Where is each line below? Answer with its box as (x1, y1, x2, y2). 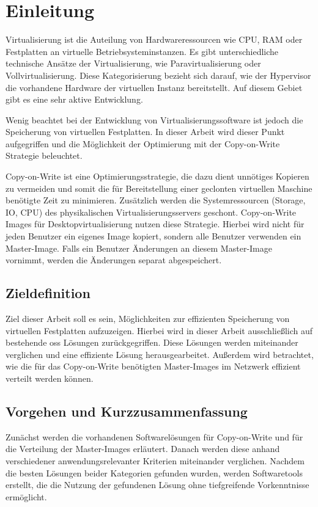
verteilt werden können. (6, 371, 94, 384)
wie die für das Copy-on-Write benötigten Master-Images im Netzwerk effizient (6, 360, 301, 373)
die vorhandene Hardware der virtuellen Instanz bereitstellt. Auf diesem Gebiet (6, 81, 303, 93)
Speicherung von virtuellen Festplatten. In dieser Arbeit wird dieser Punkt (6, 125, 285, 138)
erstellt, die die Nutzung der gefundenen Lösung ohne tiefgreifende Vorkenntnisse (6, 478, 309, 491)
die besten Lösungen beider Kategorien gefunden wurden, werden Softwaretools (6, 466, 303, 479)
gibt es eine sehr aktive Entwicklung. (6, 93, 143, 106)
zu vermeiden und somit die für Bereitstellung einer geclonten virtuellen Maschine (6, 181, 312, 194)
